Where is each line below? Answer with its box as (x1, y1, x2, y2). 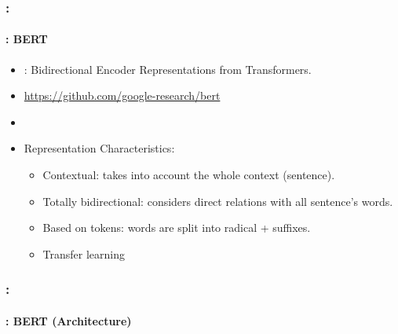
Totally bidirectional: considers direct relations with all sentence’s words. (42, 193, 393, 209)
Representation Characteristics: (24, 140, 175, 156)
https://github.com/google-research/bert (24, 87, 221, 104)
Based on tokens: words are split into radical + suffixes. (42, 219, 311, 236)
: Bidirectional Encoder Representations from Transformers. (24, 61, 312, 77)
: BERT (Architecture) (5, 312, 132, 328)
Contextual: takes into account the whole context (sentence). (42, 167, 335, 183)
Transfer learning (42, 245, 126, 262)
